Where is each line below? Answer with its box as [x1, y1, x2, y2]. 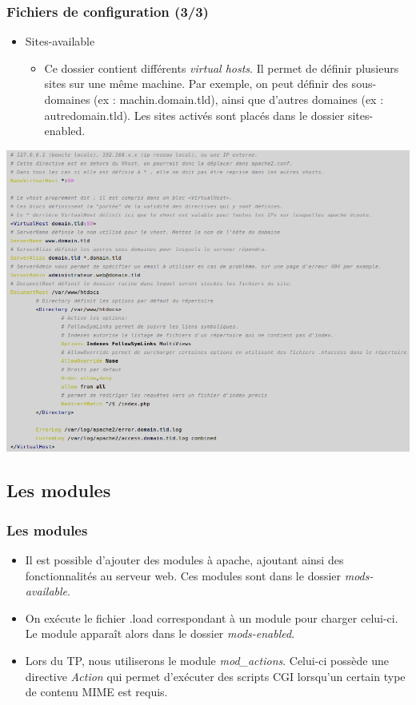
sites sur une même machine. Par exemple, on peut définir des [44, 75, 348, 92]
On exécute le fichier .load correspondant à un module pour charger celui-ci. [25, 609, 398, 626]
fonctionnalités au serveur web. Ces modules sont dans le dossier [25, 567, 342, 584]
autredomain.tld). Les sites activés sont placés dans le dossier [44, 106, 345, 123]
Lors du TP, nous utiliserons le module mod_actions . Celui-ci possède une [25, 652, 389, 669]
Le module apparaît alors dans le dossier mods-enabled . [25, 625, 295, 642]
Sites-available [25, 33, 95, 50]
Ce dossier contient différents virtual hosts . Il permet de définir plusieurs [44, 59, 399, 76]
